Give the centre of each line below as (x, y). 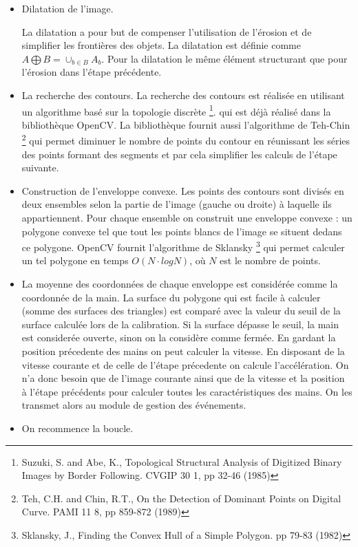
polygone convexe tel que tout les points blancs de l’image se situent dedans (182, 231)
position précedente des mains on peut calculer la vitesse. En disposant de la (183, 351)
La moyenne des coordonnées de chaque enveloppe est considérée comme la (180, 284)
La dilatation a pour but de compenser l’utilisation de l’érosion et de (167, 31)
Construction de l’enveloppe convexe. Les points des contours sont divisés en (183, 190)
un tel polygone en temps (75, 260)
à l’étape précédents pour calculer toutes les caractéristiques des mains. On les (187, 391)
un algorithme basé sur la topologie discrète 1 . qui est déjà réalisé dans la (176, 110)
